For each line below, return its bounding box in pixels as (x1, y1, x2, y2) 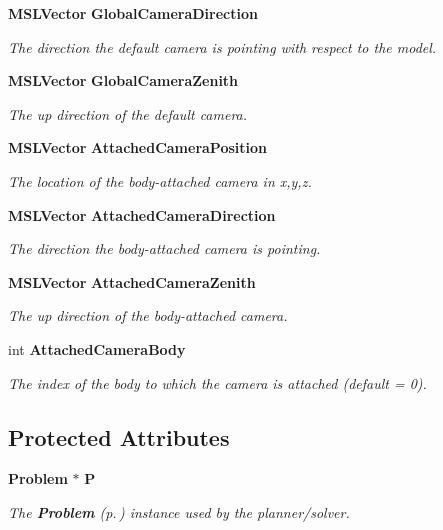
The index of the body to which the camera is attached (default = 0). (8, 372, 427, 393)
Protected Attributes (8, 421, 230, 452)
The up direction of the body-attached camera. (8, 305, 288, 326)
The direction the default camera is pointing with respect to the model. (8, 36, 437, 57)
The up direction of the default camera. (8, 103, 248, 124)
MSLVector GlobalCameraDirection (8, 3, 258, 23)
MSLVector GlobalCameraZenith (8, 70, 239, 91)
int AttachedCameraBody (8, 338, 186, 359)
